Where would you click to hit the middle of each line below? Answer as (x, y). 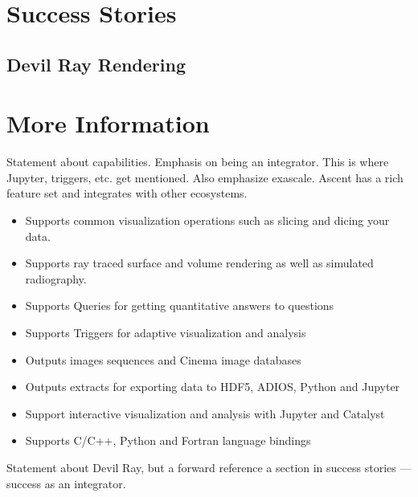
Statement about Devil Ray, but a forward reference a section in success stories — (209, 467)
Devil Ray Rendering (96, 64)
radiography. (56, 278)
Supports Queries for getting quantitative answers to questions (180, 306)
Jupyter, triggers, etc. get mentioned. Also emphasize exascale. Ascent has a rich (205, 177)
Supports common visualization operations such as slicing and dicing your (207, 220)
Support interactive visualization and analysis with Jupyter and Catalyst (205, 413)
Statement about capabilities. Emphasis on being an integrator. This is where (198, 162)
